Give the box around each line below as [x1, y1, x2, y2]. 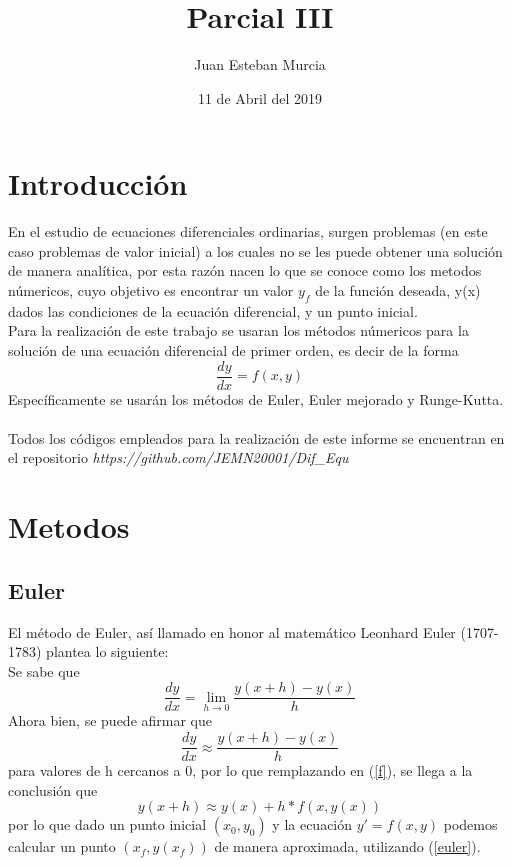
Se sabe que [8, 660, 80, 681]
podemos [443, 814, 498, 835]
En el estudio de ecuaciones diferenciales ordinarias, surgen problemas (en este [8, 221, 488, 242]
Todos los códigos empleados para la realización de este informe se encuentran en [8, 427, 505, 448]
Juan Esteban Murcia [194, 54, 326, 75]
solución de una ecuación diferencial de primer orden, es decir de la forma [8, 340, 459, 361]
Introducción [8, 163, 188, 204]
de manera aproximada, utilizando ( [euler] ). [214, 836, 481, 857]
